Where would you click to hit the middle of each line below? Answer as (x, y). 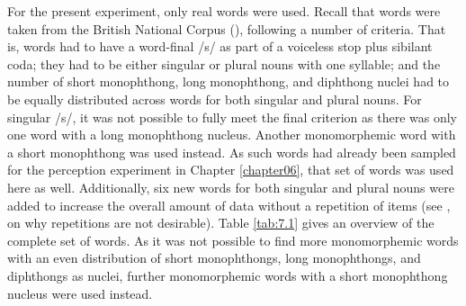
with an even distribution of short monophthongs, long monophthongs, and (214, 258)
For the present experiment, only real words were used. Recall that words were (224, 11)
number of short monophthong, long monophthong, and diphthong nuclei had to (229, 81)
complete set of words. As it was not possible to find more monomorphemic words (233, 240)
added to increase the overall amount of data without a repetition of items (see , (229, 205)
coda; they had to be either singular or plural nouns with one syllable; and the (224, 63)
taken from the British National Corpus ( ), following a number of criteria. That (227, 28)
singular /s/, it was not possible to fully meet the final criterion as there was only (233, 117)
